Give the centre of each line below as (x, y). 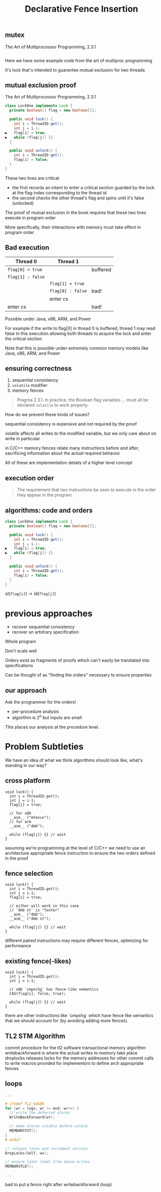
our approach (26, 690)
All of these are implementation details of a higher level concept (69, 463)
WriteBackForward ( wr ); (32, 1117)
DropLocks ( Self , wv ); (27, 1153)
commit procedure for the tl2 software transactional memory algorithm (76, 1048)
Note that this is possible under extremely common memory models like (77, 348)
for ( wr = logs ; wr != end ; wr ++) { (42, 1108)
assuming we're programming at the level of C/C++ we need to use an (75, 848)
